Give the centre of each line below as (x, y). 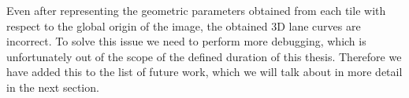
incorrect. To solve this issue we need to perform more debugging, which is (186, 41)
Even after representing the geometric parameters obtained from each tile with (196, 10)
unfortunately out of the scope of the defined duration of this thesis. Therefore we (204, 56)
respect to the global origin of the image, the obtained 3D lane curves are (184, 25)
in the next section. (53, 87)
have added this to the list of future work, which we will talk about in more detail (204, 72)
